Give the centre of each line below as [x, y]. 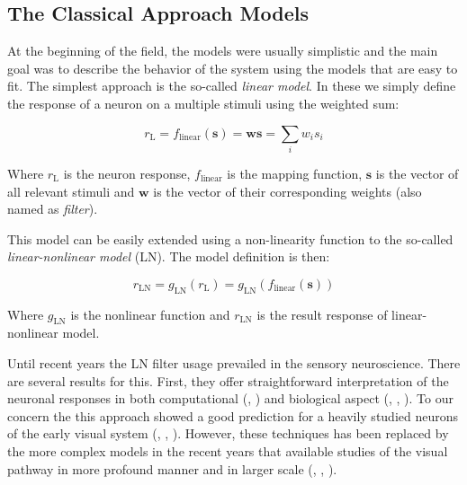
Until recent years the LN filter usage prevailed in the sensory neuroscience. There [234, 363]
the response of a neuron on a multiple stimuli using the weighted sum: [203, 103]
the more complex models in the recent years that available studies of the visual [228, 451]
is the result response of [322, 314]
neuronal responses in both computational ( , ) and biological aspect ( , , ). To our [230, 398]
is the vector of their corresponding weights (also [287, 191]
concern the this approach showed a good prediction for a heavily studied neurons [233, 415]
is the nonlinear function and [150, 314]
